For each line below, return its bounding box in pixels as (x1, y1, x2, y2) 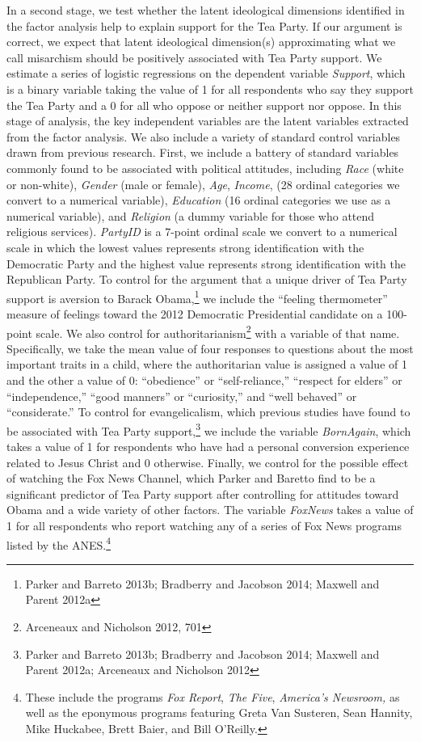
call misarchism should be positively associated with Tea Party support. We (6, 48, 382, 65)
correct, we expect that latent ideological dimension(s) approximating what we (6, 33, 396, 50)
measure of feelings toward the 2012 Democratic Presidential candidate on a (6, 305, 383, 322)
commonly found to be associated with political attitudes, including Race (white (6, 159, 404, 176)
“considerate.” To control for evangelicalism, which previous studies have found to (6, 403, 410, 420)
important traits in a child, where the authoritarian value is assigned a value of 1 (6, 356, 407, 373)
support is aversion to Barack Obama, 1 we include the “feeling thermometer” (6, 287, 388, 306)
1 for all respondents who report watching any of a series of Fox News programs (6, 516, 402, 533)
